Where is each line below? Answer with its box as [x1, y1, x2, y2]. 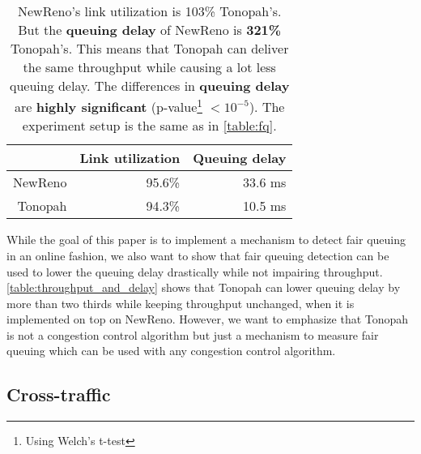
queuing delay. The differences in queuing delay [9, 76, 290, 95]
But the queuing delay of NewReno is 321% [18, 20, 282, 39]
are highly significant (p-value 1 [15, 95, 202, 117]
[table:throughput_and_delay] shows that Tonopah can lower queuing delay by [6, 279, 401, 296]
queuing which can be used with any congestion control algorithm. [6, 342, 336, 359]
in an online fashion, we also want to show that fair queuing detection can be [6, 246, 389, 263]
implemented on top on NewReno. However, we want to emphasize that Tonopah [6, 311, 409, 328]
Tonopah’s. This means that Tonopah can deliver [10, 39, 289, 58]
